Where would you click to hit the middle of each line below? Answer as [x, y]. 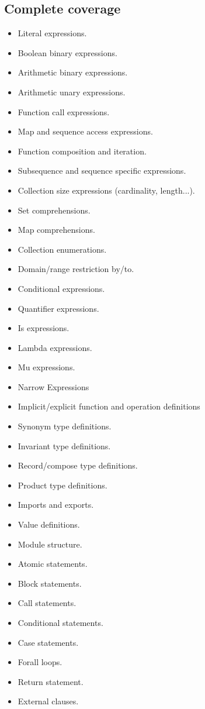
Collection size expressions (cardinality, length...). [106, 190]
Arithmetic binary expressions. [73, 72]
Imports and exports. [56, 505]
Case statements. [48, 642]
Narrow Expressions [53, 386]
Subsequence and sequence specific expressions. [102, 171]
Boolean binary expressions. [67, 52]
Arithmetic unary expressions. [72, 92]
